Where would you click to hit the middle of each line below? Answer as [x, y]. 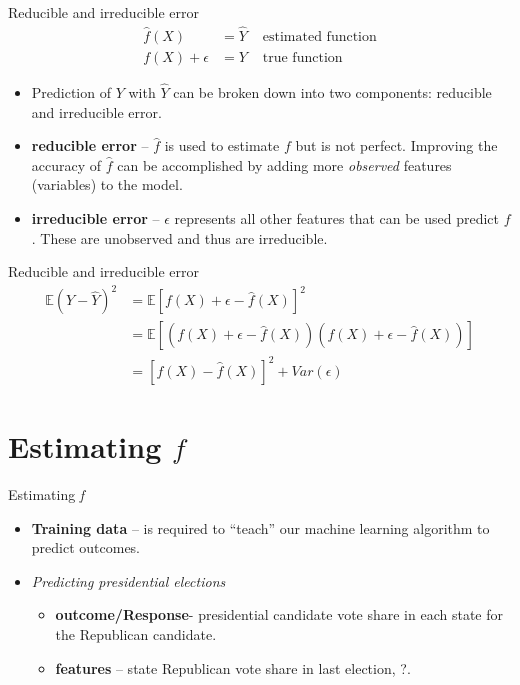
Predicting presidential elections [128, 580]
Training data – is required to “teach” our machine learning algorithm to [260, 527]
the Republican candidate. [136, 634]
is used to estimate [222, 145]
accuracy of [66, 164]
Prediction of [71, 92]
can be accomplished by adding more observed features [284, 164]
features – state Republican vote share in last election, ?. [233, 667]
